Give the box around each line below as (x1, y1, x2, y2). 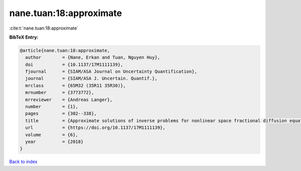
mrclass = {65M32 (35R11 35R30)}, (25, 83, 126, 88)
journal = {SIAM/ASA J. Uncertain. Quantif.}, (25, 76, 158, 81)
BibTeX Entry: (9, 34, 39, 40)
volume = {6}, (25, 132, 79, 137)
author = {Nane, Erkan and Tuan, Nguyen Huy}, (25, 55, 161, 60)
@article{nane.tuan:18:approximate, (20, 48, 110, 53)
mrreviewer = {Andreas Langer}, (25, 97, 113, 102)
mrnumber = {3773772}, (25, 90, 94, 95)
